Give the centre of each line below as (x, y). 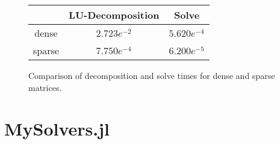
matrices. (45, 87)
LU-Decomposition (114, 15)
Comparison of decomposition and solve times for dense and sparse (152, 75)
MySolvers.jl (57, 129)
